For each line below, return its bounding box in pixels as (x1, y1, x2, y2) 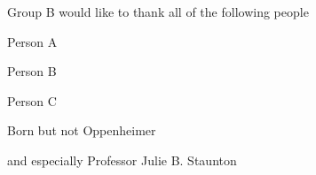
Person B (7, 62, 57, 80)
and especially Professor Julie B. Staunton (7, 150, 237, 169)
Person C (7, 91, 57, 110)
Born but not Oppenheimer (7, 121, 156, 140)
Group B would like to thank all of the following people (7, 3, 309, 20)
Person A (7, 32, 58, 50)
